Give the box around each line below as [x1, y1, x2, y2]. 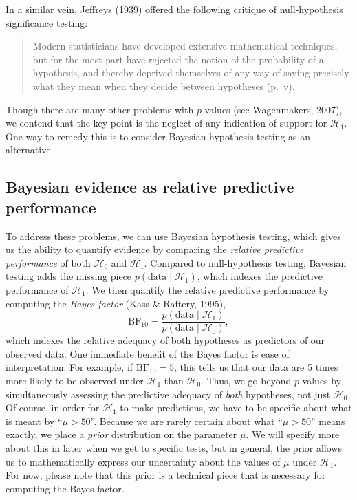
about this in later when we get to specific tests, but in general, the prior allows [6, 440, 342, 455]
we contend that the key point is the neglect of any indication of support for [6, 116, 327, 130]
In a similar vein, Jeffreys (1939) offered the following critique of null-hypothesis [6, 2, 343, 16]
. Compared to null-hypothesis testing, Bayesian [144, 255, 347, 270]
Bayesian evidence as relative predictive [6, 176, 294, 197]
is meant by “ [6, 413, 63, 428]
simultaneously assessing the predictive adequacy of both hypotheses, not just [6, 387, 331, 401]
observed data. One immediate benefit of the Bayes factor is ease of [6, 346, 290, 360]
